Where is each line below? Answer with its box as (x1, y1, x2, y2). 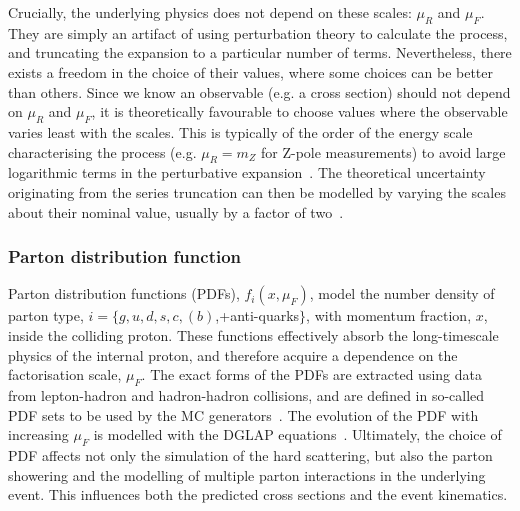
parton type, (8, 305, 84, 326)
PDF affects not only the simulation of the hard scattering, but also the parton (8, 444, 493, 465)
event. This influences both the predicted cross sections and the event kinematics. (8, 484, 508, 505)
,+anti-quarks (215, 305, 300, 326)
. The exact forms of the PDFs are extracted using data (141, 364, 482, 385)
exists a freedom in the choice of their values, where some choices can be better (8, 61, 494, 82)
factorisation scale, (8, 364, 122, 385)
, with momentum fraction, (306, 305, 472, 326)
